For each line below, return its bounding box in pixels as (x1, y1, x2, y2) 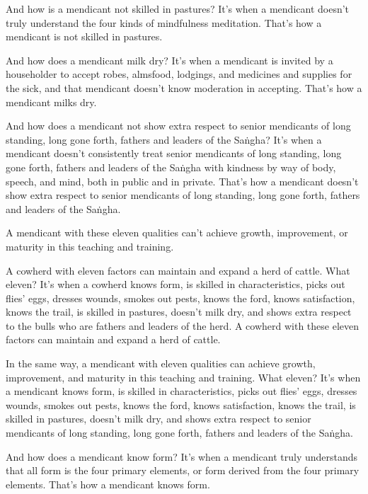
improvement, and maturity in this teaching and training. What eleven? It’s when (6, 369, 361, 384)
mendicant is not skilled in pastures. (6, 29, 163, 44)
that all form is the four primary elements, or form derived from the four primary (6, 463, 360, 478)
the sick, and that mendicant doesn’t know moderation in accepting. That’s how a (6, 80, 362, 95)
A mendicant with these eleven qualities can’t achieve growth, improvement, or (6, 225, 348, 240)
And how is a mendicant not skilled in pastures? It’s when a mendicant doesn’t (6, 1, 350, 16)
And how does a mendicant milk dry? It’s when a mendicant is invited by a (6, 52, 333, 67)
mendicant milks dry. (6, 94, 97, 109)
